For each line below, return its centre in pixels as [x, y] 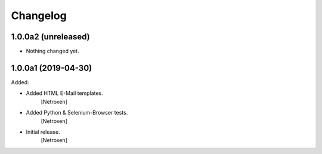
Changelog [39, 16]
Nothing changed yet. [53, 51]
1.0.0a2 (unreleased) [50, 37]
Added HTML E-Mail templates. [65, 93]
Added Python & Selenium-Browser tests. [77, 113]
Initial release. [43, 132]
